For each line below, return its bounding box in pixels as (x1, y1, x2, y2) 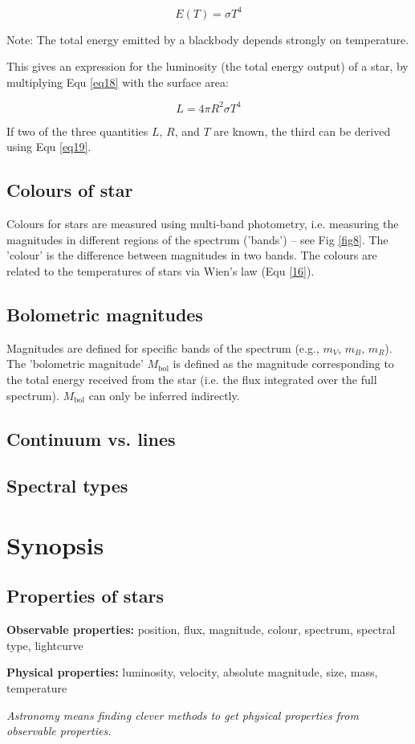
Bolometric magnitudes (6, 301, 203, 326)
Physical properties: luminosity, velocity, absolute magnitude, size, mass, (6, 664, 378, 681)
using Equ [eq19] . (6, 138, 92, 155)
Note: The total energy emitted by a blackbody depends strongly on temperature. (6, 31, 409, 47)
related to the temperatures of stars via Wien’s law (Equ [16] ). (6, 262, 315, 279)
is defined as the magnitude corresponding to (173, 355, 394, 372)
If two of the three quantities (6, 122, 149, 139)
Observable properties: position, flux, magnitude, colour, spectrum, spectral (6, 621, 396, 638)
